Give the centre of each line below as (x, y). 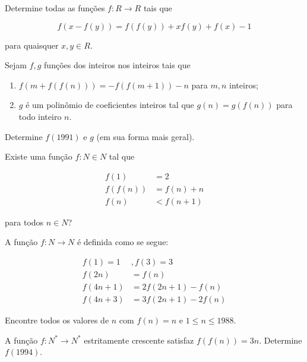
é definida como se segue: (123, 242)
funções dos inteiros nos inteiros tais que (117, 65)
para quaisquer (32, 45)
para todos (24, 222)
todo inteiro (40, 116)
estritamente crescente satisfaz (139, 340)
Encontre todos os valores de (57, 320)
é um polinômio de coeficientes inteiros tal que (110, 105)
